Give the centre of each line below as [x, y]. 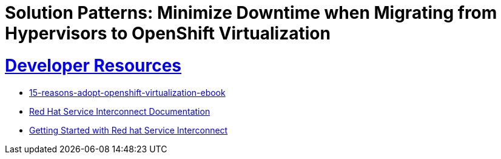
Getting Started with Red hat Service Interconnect [129, 130]
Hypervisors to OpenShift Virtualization [168, 33]
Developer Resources [93, 65]
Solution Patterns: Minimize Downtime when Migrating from [251, 13]
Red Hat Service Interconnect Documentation [120, 111]
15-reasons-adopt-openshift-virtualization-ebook [127, 92]
